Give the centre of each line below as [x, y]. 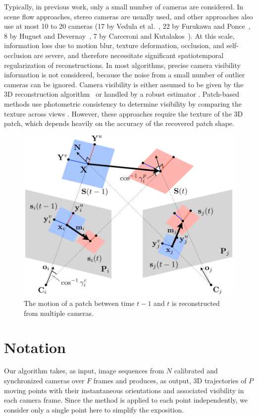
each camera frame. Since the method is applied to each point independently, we [126, 400]
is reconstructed [196, 303]
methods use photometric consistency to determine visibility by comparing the [123, 103]
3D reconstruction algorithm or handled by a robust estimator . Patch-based [122, 94]
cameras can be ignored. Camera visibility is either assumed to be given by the [124, 84]
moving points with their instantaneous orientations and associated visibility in [124, 390]
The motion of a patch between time [79, 303]
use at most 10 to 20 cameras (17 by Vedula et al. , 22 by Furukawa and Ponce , [127, 26]
